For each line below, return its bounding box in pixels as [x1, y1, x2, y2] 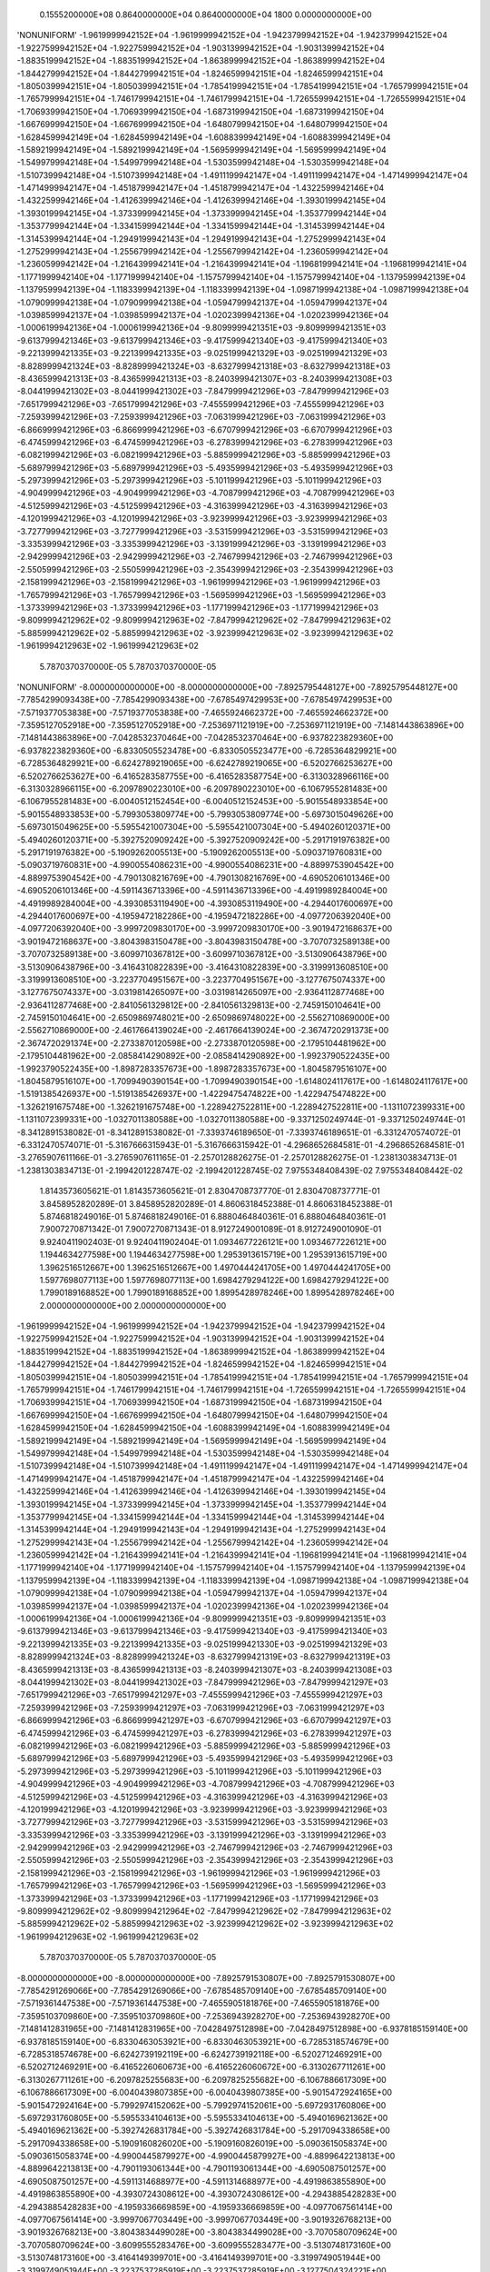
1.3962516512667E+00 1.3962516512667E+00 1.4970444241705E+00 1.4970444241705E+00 [39, 1261, 391, 1272]
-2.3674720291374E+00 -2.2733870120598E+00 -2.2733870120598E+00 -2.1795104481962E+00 [16, 1037, 387, 1049]
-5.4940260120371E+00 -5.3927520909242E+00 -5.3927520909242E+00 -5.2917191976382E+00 [16, 834, 390, 845]
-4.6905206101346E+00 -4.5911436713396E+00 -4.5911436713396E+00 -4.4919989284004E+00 [16, 885, 387, 896]
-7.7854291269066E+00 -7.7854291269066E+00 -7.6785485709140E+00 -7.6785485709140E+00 [16, 1985, 387, 1996]
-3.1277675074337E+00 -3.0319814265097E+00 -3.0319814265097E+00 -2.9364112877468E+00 [16, 987, 385, 998]
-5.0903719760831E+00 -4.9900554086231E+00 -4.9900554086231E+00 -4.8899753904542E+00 [16, 860, 395, 871]
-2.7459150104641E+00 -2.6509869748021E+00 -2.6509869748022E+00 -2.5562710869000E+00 [16, 1012, 390, 1023]
